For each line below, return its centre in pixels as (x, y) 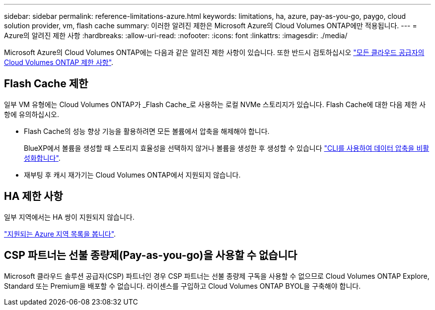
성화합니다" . (42, 158)
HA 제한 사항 (34, 196)
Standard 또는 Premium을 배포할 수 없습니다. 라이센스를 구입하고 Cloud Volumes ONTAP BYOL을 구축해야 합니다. (182, 286)
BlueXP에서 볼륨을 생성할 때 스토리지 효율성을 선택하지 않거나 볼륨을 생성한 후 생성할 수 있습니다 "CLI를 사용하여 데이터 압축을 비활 (227, 148)
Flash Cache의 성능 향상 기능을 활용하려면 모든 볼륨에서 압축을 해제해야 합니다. (147, 131)
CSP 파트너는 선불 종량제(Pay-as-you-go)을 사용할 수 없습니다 (151, 255)
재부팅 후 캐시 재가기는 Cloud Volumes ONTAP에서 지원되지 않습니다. (132, 175)
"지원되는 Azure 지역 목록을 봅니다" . (60, 234)
